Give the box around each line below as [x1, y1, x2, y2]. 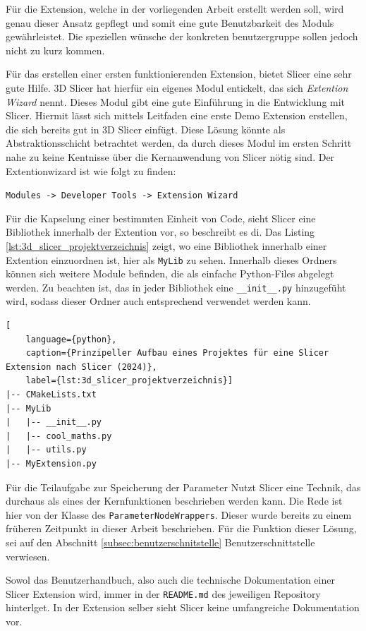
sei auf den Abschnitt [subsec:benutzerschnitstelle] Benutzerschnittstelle [6, 535, 315, 550]
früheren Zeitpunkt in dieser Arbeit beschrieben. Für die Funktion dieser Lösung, [6, 521, 357, 536]
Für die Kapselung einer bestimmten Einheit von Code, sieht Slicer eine [6, 210, 316, 225]
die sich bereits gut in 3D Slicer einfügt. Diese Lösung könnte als [6, 121, 286, 136]
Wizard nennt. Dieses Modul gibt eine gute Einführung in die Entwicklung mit [6, 94, 346, 109]
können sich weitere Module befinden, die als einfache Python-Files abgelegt [6, 266, 334, 281]
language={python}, [25, 334, 117, 344]
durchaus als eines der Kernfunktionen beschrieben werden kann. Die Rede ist [6, 493, 343, 508]
